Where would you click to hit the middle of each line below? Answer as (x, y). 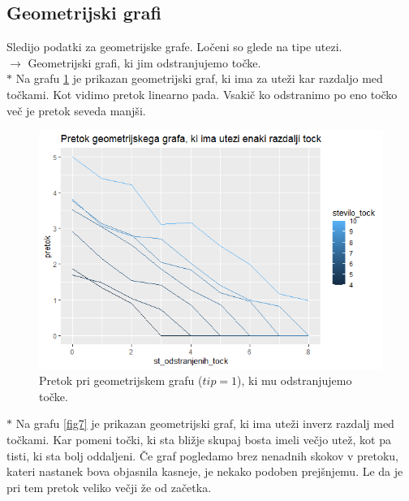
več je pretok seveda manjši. (76, 110)
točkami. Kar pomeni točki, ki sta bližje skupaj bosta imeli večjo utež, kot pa (199, 440)
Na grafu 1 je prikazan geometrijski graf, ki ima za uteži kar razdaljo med (199, 78)
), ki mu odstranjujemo (295, 380)
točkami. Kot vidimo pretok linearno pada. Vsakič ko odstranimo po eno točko (202, 94)
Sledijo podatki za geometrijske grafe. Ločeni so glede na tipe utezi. (174, 47)
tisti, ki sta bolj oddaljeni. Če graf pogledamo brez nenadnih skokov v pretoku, (203, 455)
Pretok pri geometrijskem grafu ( (121, 380)
